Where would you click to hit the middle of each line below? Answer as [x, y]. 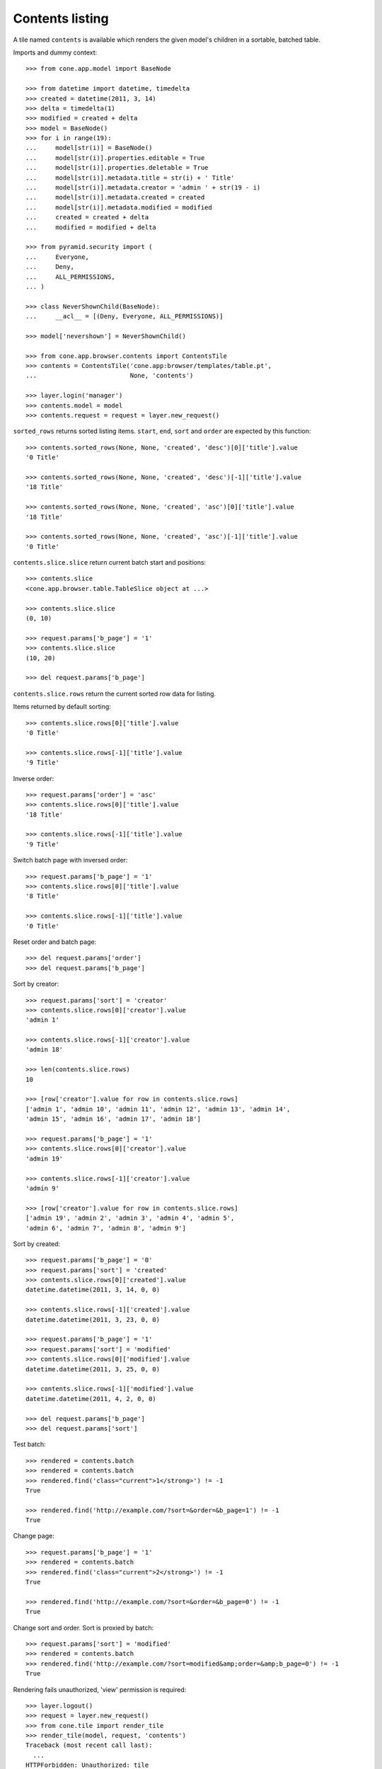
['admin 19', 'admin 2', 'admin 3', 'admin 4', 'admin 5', [130, 1218]
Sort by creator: [36, 984]
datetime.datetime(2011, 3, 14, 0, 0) [93, 1290]
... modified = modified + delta [91, 227]
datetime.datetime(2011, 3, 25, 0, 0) [93, 1369]
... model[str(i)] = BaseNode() [89, 148]
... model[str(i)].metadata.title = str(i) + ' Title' [130, 178]
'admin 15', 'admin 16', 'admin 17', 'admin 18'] [114, 1119]
